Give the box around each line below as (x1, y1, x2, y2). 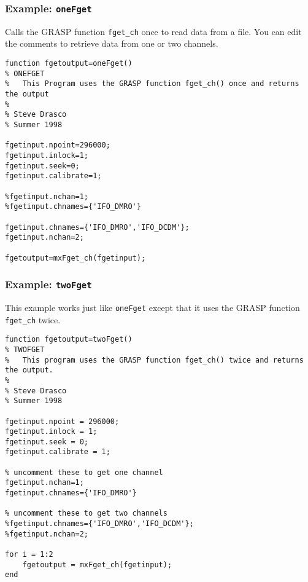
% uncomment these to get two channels (5, 509, 167, 518)
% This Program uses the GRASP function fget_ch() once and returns (5, 79, 299, 88)
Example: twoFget (5, 277, 92, 292)
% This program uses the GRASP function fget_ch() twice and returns (5, 355, 304, 364)
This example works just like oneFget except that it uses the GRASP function (5, 301, 300, 313)
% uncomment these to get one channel (5, 468, 163, 477)
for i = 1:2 (5, 550, 53, 559)
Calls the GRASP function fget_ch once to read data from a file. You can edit (5, 25, 302, 37)
